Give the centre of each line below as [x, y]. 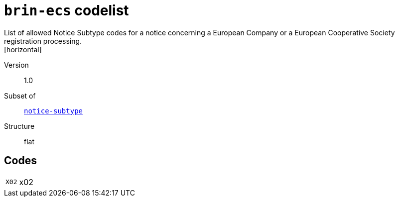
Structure [19, 126]
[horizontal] [23, 49]
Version [16, 65]
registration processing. [43, 41]
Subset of [20, 96]
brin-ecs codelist [66, 10]
